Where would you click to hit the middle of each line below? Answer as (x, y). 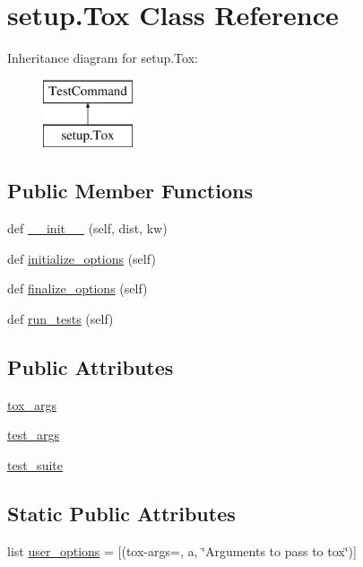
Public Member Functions (130, 191)
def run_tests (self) (60, 318)
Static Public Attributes (121, 513)
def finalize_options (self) (78, 288)
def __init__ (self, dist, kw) (87, 228)
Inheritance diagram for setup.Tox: (103, 58)
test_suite (35, 464)
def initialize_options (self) (82, 258)
